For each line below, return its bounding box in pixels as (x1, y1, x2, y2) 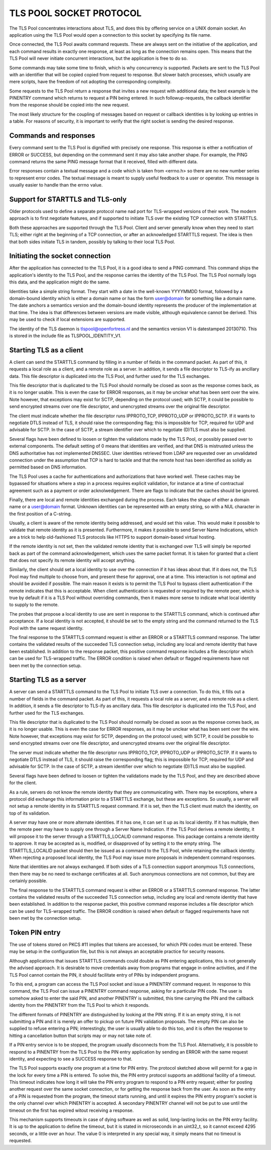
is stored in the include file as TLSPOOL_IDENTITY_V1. (9, 332, 121, 339)
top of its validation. (9, 810, 50, 816)
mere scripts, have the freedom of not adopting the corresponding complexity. (9, 78, 172, 85)
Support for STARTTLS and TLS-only (9, 195, 127, 204)
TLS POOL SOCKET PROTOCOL (9, 8, 142, 19)
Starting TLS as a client (9, 346, 84, 354)
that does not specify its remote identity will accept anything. (9, 557, 135, 563)
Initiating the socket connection (9, 252, 111, 260)
